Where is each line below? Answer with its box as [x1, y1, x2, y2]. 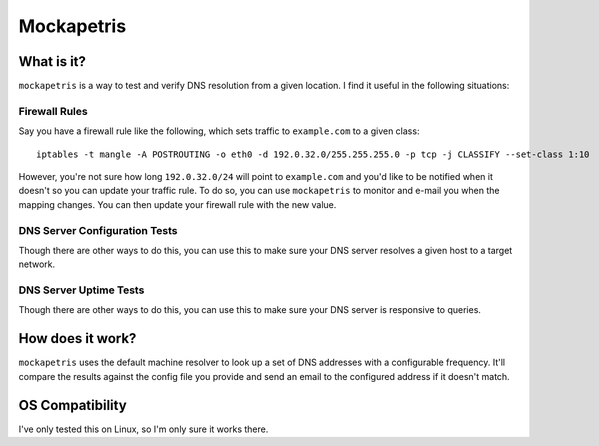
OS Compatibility [18, 396, 127, 414]
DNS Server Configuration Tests [18, 223, 178, 237]
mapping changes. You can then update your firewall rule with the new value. [18, 198, 337, 210]
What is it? [18, 53, 87, 70]
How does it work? [18, 330, 137, 347]
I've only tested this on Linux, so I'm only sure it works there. [18, 423, 269, 435]
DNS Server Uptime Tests [18, 283, 145, 297]
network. [18, 258, 56, 270]
